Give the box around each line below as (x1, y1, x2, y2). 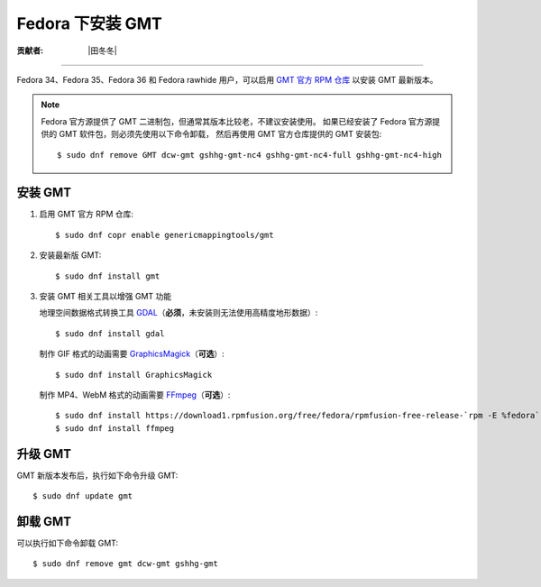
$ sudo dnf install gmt (55, 271, 160, 281)
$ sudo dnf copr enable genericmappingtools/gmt (55, 230, 274, 240)
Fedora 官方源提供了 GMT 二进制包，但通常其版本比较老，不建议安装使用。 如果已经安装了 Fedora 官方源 (41, 115, 433, 126)
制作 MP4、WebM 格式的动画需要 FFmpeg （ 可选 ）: (39, 389, 231, 400)
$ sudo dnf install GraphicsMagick (55, 370, 213, 380)
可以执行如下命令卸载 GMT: (16, 537, 119, 548)
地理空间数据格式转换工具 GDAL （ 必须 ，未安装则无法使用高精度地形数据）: (39, 307, 318, 318)
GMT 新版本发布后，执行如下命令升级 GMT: (16, 470, 179, 481)
